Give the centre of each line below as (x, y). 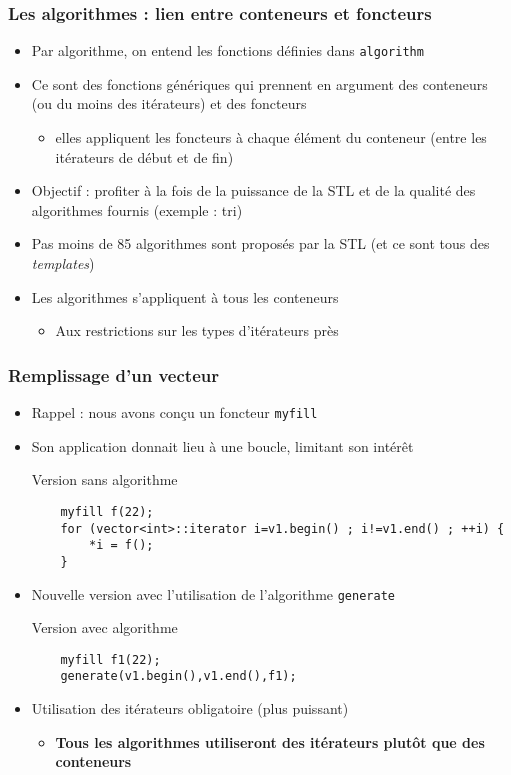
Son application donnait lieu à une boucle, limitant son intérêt (222, 445)
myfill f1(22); (110, 659)
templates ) (63, 263)
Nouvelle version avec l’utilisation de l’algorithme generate (213, 593)
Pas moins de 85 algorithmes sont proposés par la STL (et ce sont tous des (260, 243)
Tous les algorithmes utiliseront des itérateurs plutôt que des (270, 741)
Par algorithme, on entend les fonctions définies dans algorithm (227, 50)
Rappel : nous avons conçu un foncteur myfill (174, 412)
